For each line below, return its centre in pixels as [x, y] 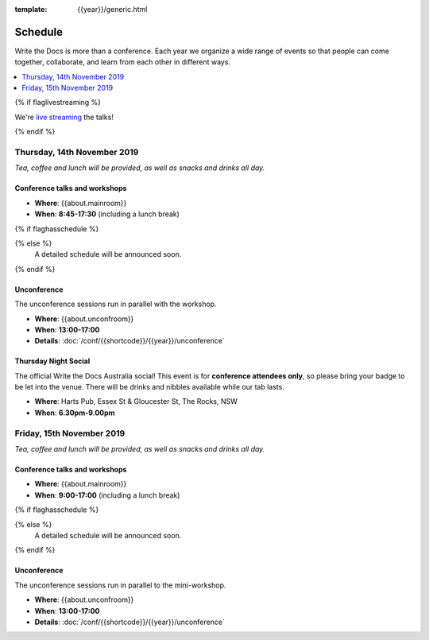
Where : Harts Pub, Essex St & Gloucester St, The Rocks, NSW [136, 401]
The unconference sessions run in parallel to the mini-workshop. [120, 585]
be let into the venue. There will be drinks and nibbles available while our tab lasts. [150, 387]
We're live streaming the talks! [64, 117]
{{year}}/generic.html [112, 9]
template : [31, 9]
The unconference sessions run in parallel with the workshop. [116, 304]
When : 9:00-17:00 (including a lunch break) [107, 495]
